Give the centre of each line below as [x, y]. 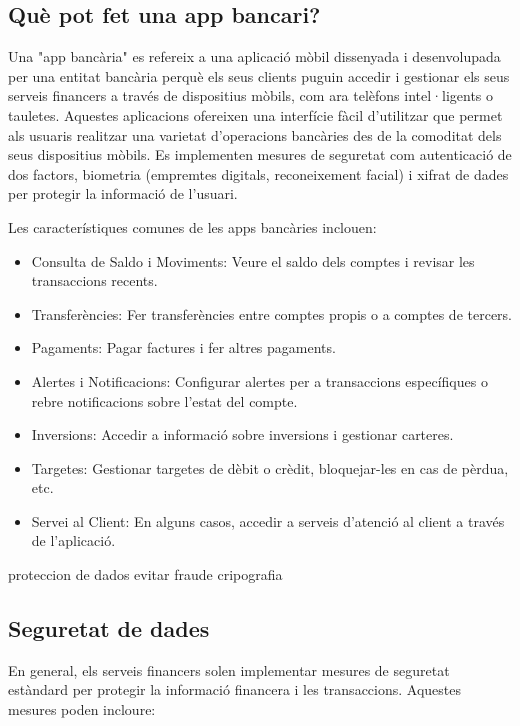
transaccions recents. [94, 280]
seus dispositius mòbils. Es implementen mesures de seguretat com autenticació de [260, 154]
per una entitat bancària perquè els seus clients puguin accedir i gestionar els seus [259, 75]
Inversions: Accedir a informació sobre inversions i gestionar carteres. [242, 434]
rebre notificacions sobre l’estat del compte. [164, 400]
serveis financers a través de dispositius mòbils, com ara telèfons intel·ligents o [251, 95]
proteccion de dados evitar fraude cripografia [145, 574]
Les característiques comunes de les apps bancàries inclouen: [192, 226]
